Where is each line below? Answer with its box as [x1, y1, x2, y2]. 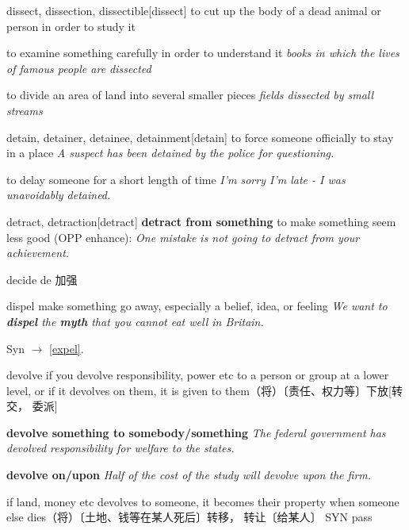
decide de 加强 [6, 271, 78, 287]
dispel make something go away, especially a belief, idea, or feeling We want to [6, 298, 388, 314]
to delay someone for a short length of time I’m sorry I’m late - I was [6, 171, 346, 187]
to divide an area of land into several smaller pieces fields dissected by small [6, 86, 374, 103]
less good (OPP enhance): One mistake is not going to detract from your [6, 229, 360, 245]
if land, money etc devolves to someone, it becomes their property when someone [6, 493, 399, 509]
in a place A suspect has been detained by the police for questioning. [6, 144, 334, 161]
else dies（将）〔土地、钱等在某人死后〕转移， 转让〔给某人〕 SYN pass [6, 509, 373, 525]
